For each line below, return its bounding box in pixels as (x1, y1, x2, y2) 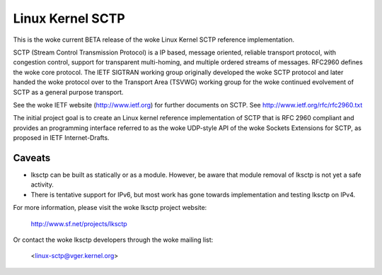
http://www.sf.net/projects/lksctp (30, 219, 127, 228)
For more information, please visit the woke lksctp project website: (13, 204, 207, 212)
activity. (30, 180, 54, 189)
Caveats (13, 152, 51, 164)
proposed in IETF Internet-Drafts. (13, 134, 110, 142)
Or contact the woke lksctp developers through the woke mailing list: (13, 235, 214, 244)
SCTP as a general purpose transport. (13, 88, 124, 96)
